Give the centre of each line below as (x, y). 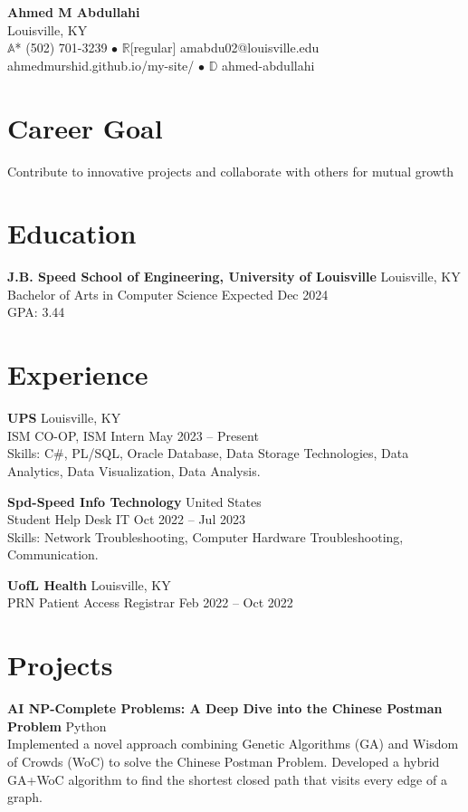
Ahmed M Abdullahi (74, 12)
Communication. (53, 554)
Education (72, 233)
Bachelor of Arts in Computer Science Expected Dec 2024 (168, 294)
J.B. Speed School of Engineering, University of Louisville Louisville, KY (234, 277)
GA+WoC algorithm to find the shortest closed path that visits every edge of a (227, 779)
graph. (25, 797)
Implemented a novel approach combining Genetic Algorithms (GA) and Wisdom (233, 744)
